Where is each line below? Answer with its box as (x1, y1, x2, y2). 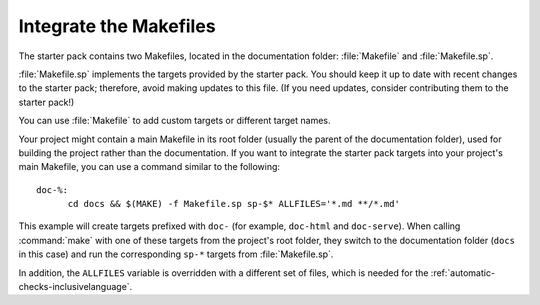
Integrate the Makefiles (18, 15, 216, 37)
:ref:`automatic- (430, 266, 495, 279)
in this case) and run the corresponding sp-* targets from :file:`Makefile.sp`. (18, 248, 334, 260)
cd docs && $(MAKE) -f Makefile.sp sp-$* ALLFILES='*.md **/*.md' (67, 198, 400, 210)
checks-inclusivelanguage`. (18, 281, 133, 293)
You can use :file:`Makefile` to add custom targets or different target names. (18, 115, 331, 127)
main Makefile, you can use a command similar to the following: (18, 161, 280, 173)
